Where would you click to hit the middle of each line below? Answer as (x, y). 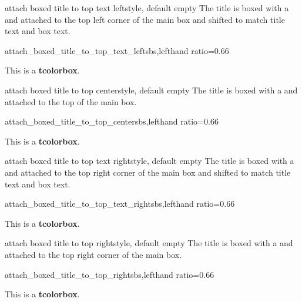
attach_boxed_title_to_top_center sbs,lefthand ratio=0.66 (112, 121)
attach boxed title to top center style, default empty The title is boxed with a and (151, 90)
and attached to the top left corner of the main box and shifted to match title (145, 19)
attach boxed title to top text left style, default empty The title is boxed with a (147, 8)
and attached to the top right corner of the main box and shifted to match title (148, 172)
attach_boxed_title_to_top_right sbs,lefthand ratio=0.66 (110, 274)
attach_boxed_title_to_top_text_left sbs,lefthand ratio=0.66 (117, 50)
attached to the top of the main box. (71, 101)
